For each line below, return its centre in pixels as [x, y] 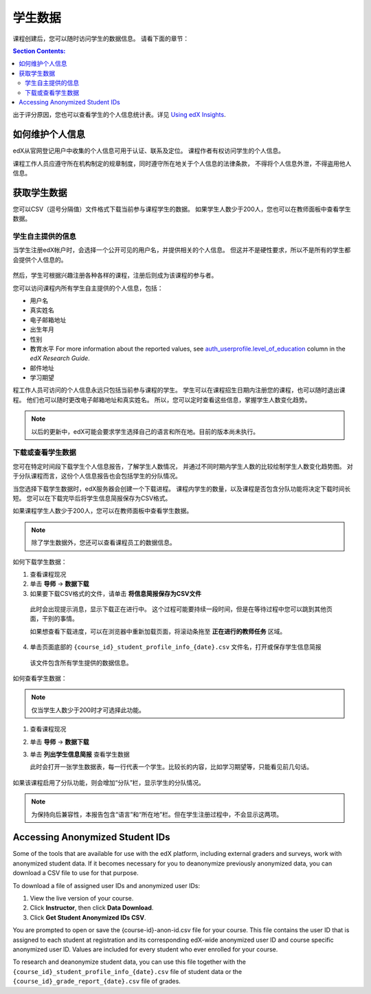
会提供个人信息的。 [40, 259]
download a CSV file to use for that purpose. [76, 873]
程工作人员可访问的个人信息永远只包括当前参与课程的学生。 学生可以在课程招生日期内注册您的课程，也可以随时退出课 [179, 390]
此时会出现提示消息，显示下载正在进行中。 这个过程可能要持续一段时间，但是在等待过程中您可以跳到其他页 [181, 609]
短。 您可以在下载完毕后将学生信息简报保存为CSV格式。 [92, 498]
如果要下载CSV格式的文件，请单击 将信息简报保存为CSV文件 [116, 593]
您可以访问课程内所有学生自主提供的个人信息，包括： [88, 288]
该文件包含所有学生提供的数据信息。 [81, 663]
